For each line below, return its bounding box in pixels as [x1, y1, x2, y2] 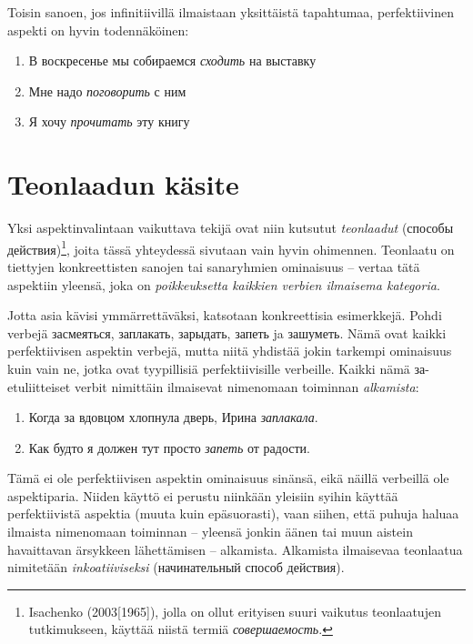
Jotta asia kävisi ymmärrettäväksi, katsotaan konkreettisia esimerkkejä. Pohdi [7, 306, 442, 325]
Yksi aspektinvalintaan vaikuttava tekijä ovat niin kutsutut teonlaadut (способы [7, 218, 454, 237]
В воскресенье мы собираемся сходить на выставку [28, 51, 317, 70]
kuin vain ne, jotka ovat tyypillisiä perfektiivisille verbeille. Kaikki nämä [7, 358, 410, 377]
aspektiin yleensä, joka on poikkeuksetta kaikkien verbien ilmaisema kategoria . [7, 275, 440, 294]
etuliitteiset [7, 377, 71, 396]
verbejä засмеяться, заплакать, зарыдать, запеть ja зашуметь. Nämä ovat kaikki [7, 323, 447, 342]
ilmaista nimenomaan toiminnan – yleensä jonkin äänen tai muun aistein [7, 522, 413, 541]
